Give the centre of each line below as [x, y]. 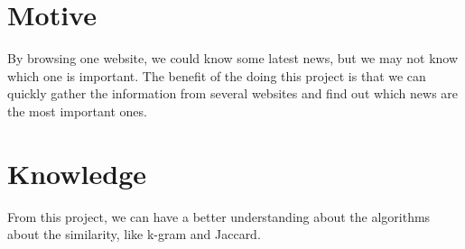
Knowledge [77, 173]
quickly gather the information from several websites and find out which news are [233, 93]
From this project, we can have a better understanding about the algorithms [219, 216]
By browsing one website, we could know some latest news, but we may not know [233, 58]
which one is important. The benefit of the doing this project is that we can [217, 75]
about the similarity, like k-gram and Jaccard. [134, 234]
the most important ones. [77, 111]
